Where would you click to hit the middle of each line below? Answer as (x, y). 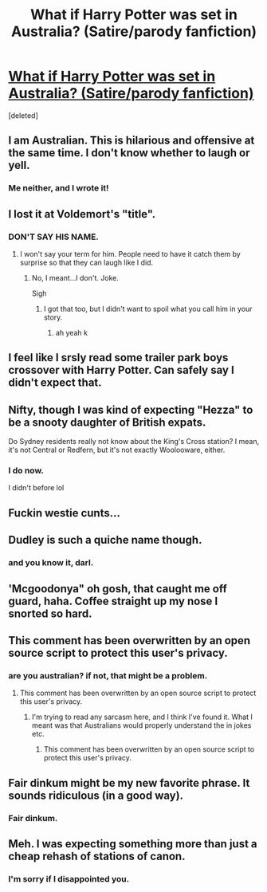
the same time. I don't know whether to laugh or (129, 153)
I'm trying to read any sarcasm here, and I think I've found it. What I (142, 717)
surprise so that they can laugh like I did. (86, 262)
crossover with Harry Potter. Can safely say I (122, 370)
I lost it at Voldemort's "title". (82, 214)
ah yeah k (71, 332)
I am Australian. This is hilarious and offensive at (132, 141)
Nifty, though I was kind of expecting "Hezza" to (131, 409)
